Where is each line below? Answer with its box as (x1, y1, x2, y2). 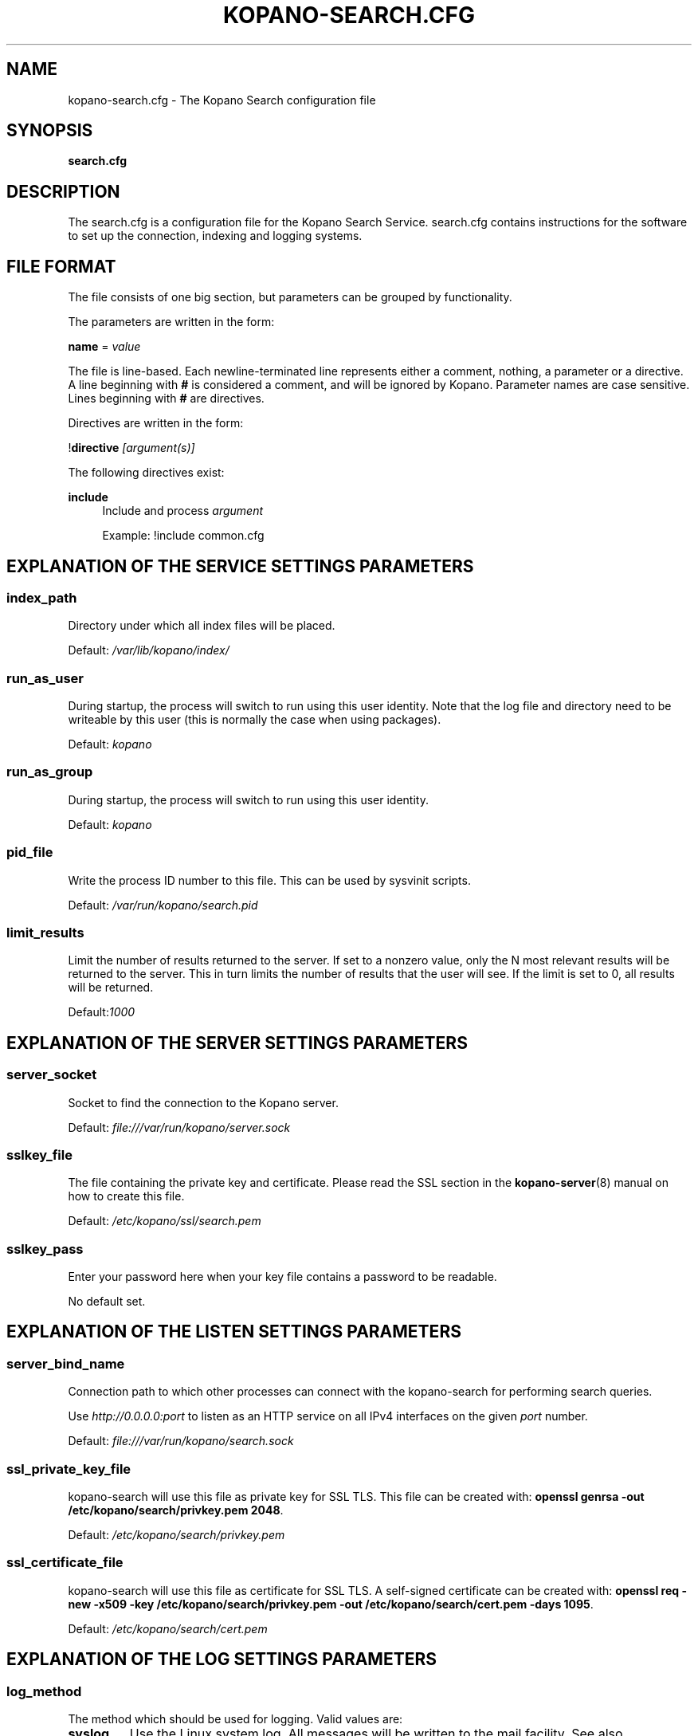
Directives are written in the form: (68, 416, 244, 430)
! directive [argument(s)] (68, 441, 195, 455)
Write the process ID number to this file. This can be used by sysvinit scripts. (68, 873, 471, 887)
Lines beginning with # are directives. (68, 391, 265, 406)
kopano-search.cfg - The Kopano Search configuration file (68, 92, 376, 107)
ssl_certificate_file (6, 1554, 124, 1571)
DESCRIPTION (6, 181, 120, 202)
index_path (6, 589, 77, 606)
